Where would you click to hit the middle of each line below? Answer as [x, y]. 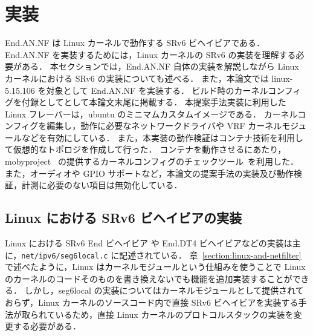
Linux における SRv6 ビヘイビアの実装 [123, 218]
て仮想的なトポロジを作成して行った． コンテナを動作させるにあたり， [146, 149]
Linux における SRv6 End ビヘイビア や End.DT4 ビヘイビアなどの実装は [149, 243]
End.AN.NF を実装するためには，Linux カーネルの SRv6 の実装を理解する [150, 54]
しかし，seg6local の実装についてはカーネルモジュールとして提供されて [164, 290]
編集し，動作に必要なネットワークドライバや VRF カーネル [164, 126]
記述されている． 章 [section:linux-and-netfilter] [210, 255]
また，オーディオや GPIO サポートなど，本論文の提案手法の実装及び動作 [149, 173]
